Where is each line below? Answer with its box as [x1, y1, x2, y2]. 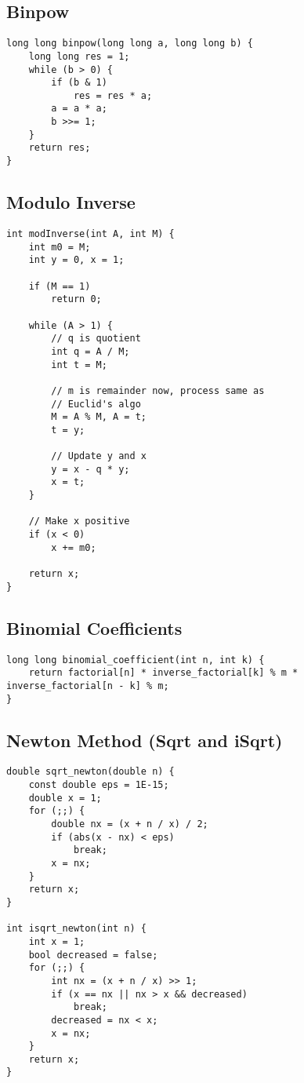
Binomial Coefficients [6, 615, 183, 640]
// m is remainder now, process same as [51, 385, 265, 396]
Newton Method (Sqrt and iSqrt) [6, 727, 283, 752]
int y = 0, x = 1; [28, 254, 125, 266]
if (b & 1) [51, 77, 107, 89]
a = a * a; [51, 103, 107, 115]
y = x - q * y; [51, 463, 130, 475]
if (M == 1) [28, 280, 91, 292]
